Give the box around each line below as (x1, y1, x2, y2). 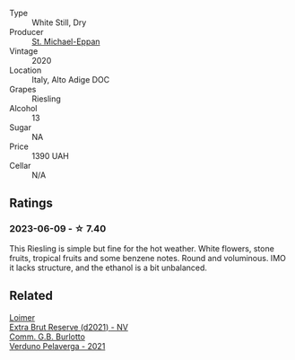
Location (9, 65, 42, 75)
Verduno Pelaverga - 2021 (9, 340, 106, 351)
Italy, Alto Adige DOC (31, 75, 110, 84)
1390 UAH (31, 151, 70, 161)
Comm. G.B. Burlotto (9, 331, 85, 342)
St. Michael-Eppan (31, 36, 100, 47)
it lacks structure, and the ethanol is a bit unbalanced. (9, 262, 208, 273)
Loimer (9, 312, 36, 322)
